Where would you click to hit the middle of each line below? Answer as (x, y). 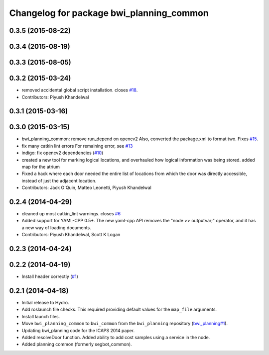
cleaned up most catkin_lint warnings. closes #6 (71, 214)
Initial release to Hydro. (45, 303)
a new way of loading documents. (57, 227)
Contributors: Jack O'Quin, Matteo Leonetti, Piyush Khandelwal (86, 188)
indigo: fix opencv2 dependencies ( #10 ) (63, 153)
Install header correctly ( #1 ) (50, 276)
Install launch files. (41, 316)
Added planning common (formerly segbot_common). (77, 344)
